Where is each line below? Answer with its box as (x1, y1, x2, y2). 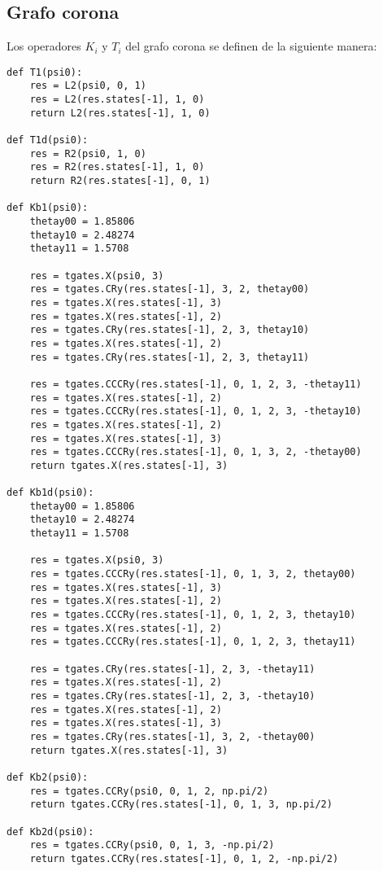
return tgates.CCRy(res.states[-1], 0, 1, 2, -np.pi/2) (29, 852, 339, 864)
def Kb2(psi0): (7, 771, 89, 783)
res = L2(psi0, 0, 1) (29, 80, 146, 92)
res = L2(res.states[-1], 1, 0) (29, 94, 205, 106)
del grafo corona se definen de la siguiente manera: (125, 37, 377, 55)
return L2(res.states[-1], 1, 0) (29, 107, 211, 119)
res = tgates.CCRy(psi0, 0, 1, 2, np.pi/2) (29, 785, 269, 797)
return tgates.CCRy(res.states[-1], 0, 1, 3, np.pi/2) (29, 799, 333, 811)
